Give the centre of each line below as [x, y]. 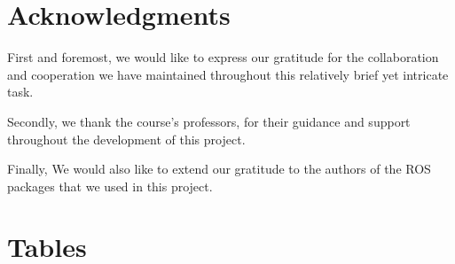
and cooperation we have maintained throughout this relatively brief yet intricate [228, 74]
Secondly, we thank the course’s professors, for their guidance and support [209, 121]
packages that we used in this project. [110, 186]
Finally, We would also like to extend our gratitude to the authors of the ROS [219, 169]
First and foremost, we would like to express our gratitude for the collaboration [223, 57]
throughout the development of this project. [126, 139]
